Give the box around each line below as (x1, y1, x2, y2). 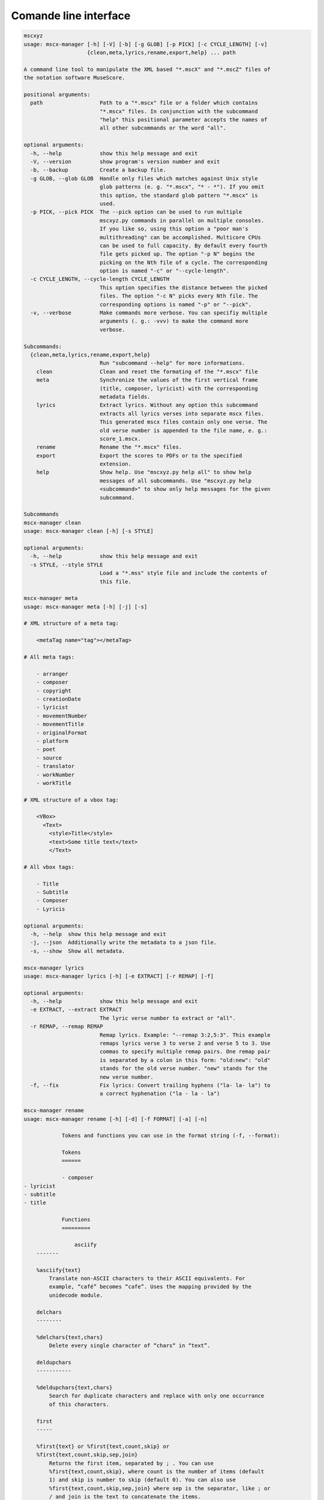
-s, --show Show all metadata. (30, 947, 125, 954)
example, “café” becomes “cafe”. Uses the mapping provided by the (49, 1283, 252, 1290)
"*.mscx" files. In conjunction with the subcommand (99, 108, 258, 115)
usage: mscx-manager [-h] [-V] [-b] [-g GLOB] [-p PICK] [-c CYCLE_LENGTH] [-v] (23, 41, 268, 47)
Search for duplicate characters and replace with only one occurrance (49, 1393, 265, 1399)
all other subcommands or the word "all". (99, 125, 227, 131)
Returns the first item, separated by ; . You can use (49, 1460, 214, 1466)
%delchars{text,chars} (36, 1334, 103, 1340)
